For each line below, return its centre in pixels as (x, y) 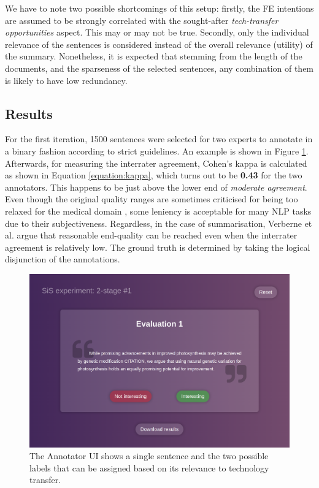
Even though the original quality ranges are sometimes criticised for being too (152, 199)
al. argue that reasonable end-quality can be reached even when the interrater (151, 235)
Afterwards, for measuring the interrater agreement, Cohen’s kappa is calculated (156, 163)
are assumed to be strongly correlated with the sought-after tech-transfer (142, 20)
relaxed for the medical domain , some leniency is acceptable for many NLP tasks (158, 211)
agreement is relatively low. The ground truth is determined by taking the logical (158, 247)
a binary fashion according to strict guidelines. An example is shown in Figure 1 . (157, 151)
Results (29, 113)
